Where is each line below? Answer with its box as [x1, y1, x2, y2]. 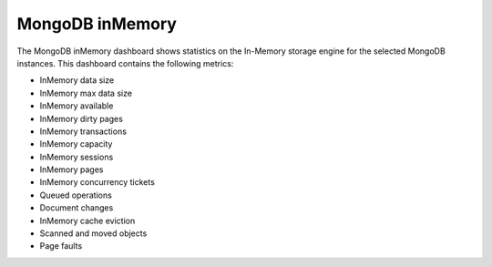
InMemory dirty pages [39, 113, 123, 124]
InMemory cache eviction [39, 215, 136, 226]
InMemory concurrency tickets [39, 177, 155, 188]
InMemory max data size [39, 87, 132, 98]
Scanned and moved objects [39, 228, 148, 239]
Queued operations [39, 190, 113, 200]
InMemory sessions [39, 151, 114, 162]
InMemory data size [39, 75, 115, 86]
